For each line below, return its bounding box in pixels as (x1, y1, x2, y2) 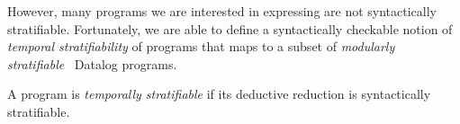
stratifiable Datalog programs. (7, 54, 177, 73)
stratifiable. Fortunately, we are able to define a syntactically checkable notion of (7, 19, 453, 38)
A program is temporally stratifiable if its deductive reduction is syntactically (7, 84, 431, 103)
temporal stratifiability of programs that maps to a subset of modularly (7, 37, 395, 56)
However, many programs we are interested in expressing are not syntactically (7, 2, 437, 20)
